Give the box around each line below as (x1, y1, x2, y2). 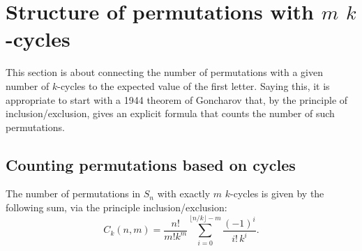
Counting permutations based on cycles (6, 153, 296, 175)
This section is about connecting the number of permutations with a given (6, 65, 323, 79)
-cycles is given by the (230, 186, 324, 201)
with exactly (157, 186, 211, 201)
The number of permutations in (6, 186, 141, 201)
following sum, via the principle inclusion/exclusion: (6, 200, 227, 215)
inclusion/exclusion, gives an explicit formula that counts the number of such (6, 106, 335, 121)
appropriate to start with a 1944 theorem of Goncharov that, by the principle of (6, 92, 348, 107)
